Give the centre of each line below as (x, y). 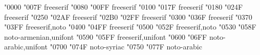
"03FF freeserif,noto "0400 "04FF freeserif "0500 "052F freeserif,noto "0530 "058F (130, 27)
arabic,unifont (26, 47)
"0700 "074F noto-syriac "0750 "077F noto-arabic (126, 47)
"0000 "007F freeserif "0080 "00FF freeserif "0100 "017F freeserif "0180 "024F (124, 7)
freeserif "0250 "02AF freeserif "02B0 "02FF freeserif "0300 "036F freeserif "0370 (128, 17)
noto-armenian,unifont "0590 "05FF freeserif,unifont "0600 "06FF (106, 36)
